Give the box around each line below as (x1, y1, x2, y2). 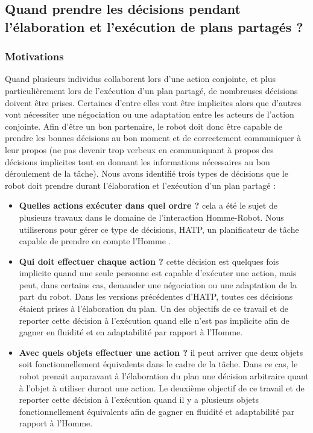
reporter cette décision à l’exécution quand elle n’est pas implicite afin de (19, 314, 289, 326)
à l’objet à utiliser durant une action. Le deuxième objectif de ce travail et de (19, 381, 305, 394)
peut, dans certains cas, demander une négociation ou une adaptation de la (19, 278, 297, 291)
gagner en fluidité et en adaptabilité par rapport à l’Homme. (19, 326, 243, 338)
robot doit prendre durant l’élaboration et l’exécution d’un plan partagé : (5, 179, 276, 191)
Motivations (5, 49, 64, 64)
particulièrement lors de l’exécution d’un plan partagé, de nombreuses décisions (5, 84, 298, 96)
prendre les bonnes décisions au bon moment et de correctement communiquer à (5, 131, 302, 144)
